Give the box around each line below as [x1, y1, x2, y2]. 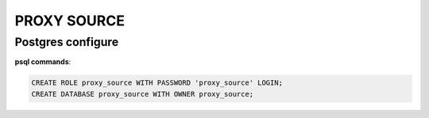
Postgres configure [14, 35, 119, 49]
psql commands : [14, 57, 71, 67]
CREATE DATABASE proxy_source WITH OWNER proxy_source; [31, 89, 254, 98]
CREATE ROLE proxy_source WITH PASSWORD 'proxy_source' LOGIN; [31, 78, 284, 87]
